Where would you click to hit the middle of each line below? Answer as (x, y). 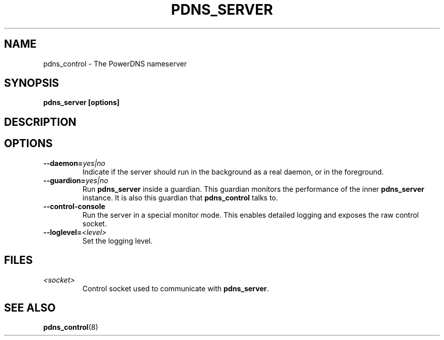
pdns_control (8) (71, 327)
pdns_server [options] (81, 103)
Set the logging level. (118, 241)
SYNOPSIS (32, 83)
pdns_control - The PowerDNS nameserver (115, 63)
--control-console (74, 206)
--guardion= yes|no (76, 180)
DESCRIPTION (40, 122)
